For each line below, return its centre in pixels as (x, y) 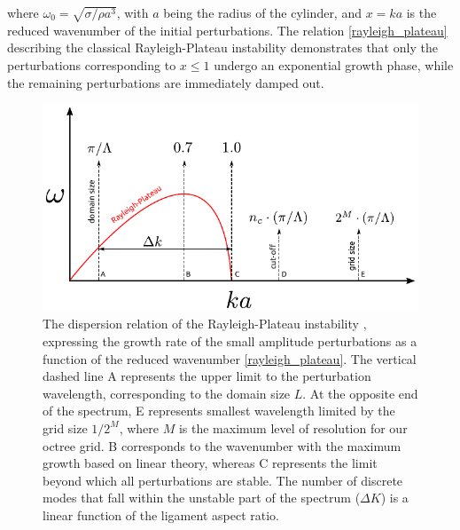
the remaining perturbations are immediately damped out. (166, 82)
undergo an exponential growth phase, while (334, 64)
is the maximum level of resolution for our (293, 427)
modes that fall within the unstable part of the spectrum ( (202, 498)
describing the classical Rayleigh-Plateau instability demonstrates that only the (222, 47)
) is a (394, 498)
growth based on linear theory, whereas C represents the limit (210, 463)
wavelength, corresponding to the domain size (167, 393)
